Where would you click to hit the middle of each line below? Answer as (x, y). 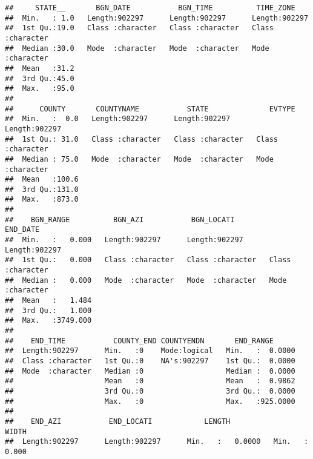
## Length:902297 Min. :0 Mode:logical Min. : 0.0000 (150, 351)
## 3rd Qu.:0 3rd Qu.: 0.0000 (150, 391)
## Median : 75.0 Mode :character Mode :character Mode (139, 159)
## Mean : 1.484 (48, 301)
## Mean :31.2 (40, 68)
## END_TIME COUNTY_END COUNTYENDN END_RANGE (139, 341)
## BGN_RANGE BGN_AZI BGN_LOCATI (120, 220)
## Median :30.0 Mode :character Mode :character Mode (137, 48)
